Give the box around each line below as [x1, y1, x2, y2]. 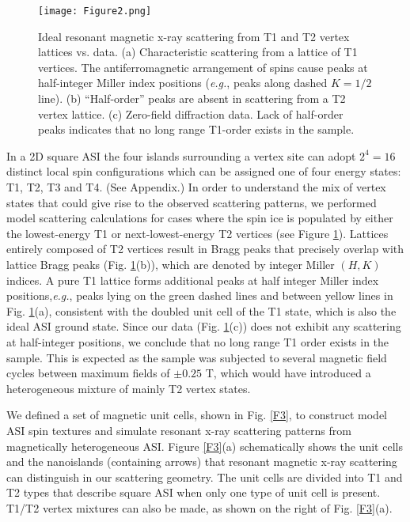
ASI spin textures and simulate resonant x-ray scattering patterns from [6, 422, 351, 438]
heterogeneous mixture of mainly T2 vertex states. [6, 380, 251, 396]
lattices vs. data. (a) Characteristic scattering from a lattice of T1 [38, 43, 358, 60]
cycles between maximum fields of [6, 365, 170, 381]
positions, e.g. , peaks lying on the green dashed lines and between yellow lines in [6, 287, 393, 304]
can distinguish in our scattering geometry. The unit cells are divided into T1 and [6, 468, 403, 485]
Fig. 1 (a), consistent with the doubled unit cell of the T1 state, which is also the [6, 302, 397, 319]
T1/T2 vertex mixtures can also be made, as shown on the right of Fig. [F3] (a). [6, 499, 393, 516]
